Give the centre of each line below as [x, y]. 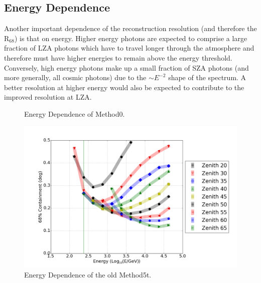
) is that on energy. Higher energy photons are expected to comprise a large [131, 38]
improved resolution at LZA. [48, 97]
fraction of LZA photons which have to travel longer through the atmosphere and [129, 48]
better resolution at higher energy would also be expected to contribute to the [124, 87]
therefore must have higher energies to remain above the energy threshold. [118, 57]
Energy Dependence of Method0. [75, 113]
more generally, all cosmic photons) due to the [75, 77]
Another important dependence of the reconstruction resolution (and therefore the [130, 28]
